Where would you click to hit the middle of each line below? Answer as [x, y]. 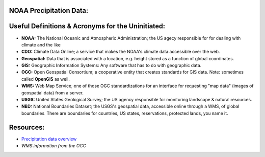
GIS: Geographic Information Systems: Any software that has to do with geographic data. [111, 66]
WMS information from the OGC [54, 146]
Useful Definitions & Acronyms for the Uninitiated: [87, 26]
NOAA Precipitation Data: [49, 11]
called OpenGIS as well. [46, 79]
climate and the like [41, 45]
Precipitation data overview [49, 139]
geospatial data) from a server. [53, 92]
